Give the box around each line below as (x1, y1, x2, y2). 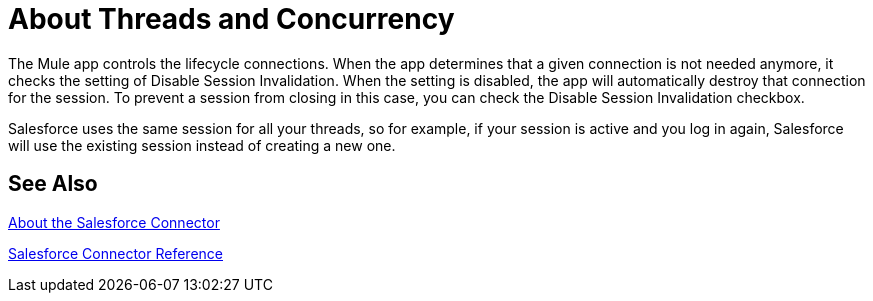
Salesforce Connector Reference (8, 244, 223, 262)
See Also (8, 171, 98, 197)
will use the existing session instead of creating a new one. (8, 136, 396, 154)
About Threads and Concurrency (8, 2, 455, 36)
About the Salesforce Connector (8, 213, 220, 231)
